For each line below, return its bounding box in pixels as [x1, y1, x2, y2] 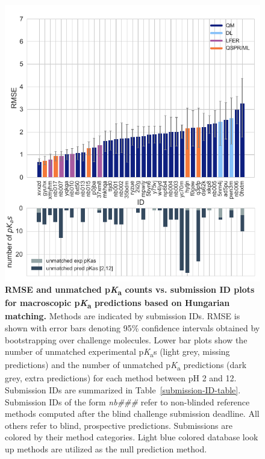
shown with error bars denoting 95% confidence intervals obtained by [5, 321, 260, 334]
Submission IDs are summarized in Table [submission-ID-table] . [5, 384, 241, 396]
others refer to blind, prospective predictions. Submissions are [5, 419, 232, 431]
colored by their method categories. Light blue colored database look [5, 431, 258, 443]
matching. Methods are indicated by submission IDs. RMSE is [5, 310, 240, 322]
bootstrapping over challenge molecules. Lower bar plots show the [5, 333, 248, 346]
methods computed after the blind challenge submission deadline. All [5, 407, 260, 420]
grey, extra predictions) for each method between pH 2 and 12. [5, 372, 237, 384]
